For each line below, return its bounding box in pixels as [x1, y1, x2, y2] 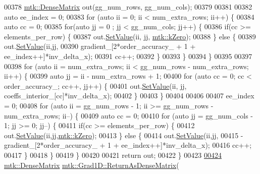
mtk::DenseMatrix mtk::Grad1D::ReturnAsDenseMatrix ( [4, 159, 179, 170]
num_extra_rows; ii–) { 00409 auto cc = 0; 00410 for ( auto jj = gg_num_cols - [4, 110, 253, 121]
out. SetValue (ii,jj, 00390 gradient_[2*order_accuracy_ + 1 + [4, 41, 196, 51]
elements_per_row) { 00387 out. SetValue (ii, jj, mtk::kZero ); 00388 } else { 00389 [4, 31, 256, 41]
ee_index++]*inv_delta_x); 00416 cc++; [121, 140, 252, 150]
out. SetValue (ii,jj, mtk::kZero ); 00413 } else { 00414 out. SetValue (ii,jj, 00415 [4, 130, 239, 140]
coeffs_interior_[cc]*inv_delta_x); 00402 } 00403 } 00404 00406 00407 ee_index [4, 90, 254, 101]
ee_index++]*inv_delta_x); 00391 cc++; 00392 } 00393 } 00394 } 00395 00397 [4, 50, 252, 61]
